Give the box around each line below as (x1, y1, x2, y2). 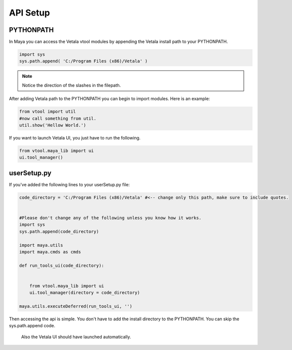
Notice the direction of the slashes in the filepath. (22, 82, 121, 88)
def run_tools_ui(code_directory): (19, 262, 104, 268)
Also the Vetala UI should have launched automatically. (21, 333, 131, 340)
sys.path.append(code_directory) (19, 228, 99, 234)
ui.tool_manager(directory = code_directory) (29, 290, 140, 296)
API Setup (9, 7, 50, 18)
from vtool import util (19, 109, 76, 114)
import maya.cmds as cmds (19, 249, 81, 255)
